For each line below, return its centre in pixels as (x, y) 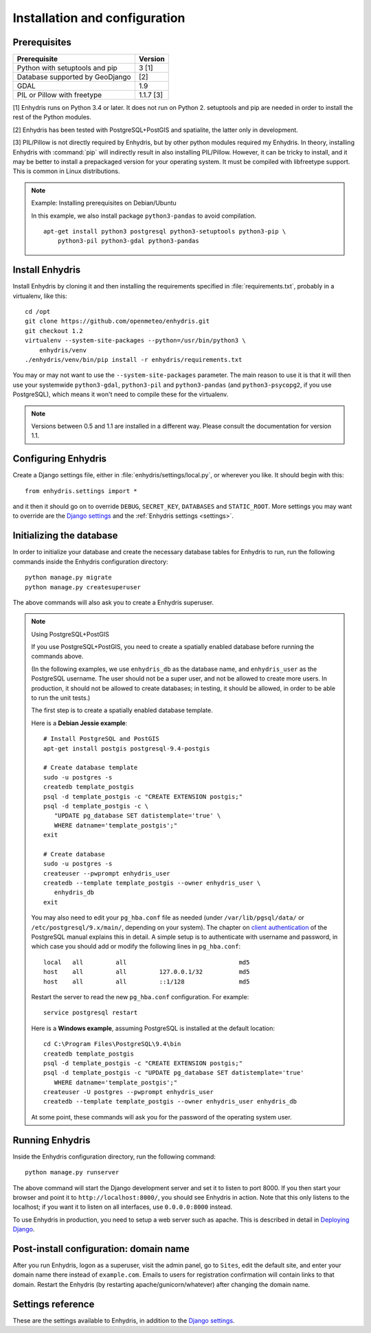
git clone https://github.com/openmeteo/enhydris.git (117, 321)
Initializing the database (65, 536)
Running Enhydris (52, 1140)
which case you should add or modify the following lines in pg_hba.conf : (136, 946)
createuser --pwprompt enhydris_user (107, 873)
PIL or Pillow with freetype (59, 95)
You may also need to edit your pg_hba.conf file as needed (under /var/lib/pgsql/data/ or (168, 918)
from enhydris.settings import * (81, 491)
